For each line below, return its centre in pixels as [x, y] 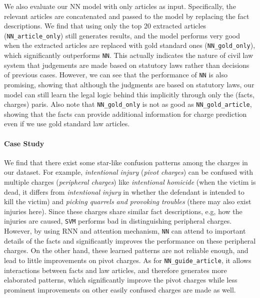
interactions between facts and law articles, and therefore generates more [115, 270]
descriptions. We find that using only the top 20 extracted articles [105, 26]
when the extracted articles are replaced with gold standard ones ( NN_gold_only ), [130, 45]
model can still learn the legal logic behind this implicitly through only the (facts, [129, 94]
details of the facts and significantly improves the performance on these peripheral [130, 240]
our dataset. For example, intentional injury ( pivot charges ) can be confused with [128, 172]
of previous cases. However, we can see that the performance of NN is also [116, 75]
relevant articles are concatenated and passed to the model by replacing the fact [127, 16]
